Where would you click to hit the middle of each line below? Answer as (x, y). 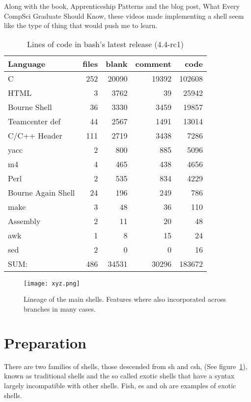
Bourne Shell (30, 107)
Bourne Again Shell (42, 192)
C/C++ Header (35, 135)
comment (153, 63)
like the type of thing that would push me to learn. (81, 25)
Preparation (45, 342)
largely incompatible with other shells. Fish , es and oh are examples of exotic (120, 385)
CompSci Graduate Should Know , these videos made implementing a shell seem (124, 15)
